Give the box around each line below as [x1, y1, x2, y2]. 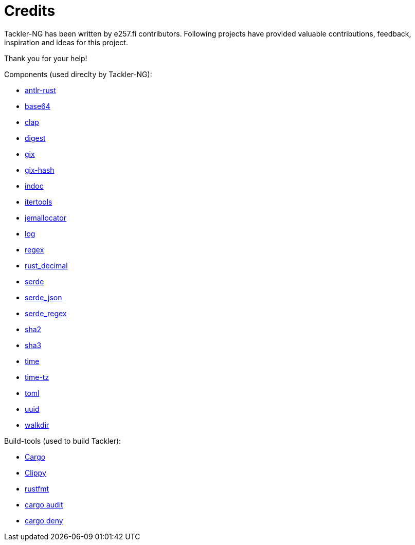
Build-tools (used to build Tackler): [4, 436, 121, 445]
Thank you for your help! [4, 53, 87, 63]
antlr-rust [25, 85, 56, 95]
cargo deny [25, 516, 63, 525]
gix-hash [25, 165, 55, 174]
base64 [25, 101, 50, 111]
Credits [4, 2, 56, 20]
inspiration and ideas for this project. [4, 38, 128, 47]
